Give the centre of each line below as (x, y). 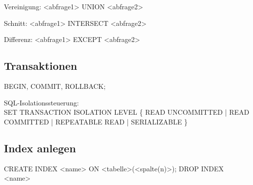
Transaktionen (41, 66)
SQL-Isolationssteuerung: (42, 102)
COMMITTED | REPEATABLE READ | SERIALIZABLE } (96, 121)
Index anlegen (40, 148)
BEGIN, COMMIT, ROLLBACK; (55, 86)
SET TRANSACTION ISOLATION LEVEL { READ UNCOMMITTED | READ (127, 112)
